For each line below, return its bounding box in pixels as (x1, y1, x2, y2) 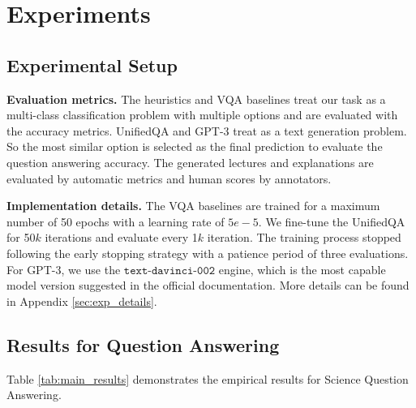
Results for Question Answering (6, 332, 280, 357)
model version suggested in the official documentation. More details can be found (6, 277, 410, 294)
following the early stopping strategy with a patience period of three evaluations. (6, 244, 409, 261)
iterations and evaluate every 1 (45, 229, 198, 246)
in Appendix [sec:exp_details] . (6, 292, 157, 309)
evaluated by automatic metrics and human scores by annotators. (6, 170, 332, 187)
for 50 (6, 229, 36, 246)
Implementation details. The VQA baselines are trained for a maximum (6, 197, 380, 214)
